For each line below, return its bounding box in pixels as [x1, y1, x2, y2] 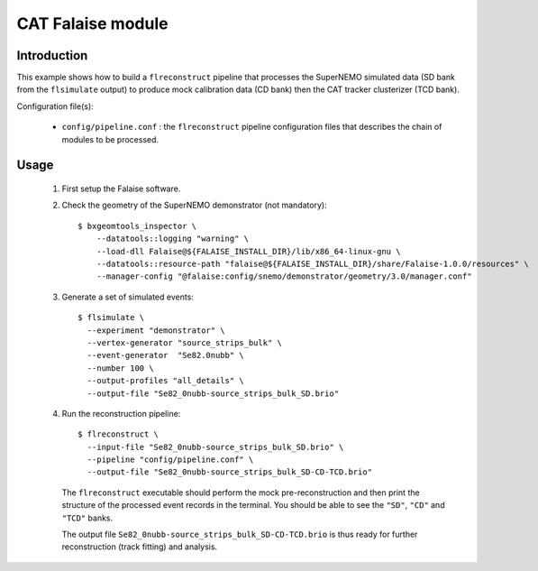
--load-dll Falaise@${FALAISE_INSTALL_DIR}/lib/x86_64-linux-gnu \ [96, 246, 401, 256]
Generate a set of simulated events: [61, 291, 194, 302]
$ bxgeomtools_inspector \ [78, 221, 197, 231]
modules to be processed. [61, 134, 160, 144]
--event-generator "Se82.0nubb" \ [87, 350, 245, 361]
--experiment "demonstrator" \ [87, 325, 225, 336]
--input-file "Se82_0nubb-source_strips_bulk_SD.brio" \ [87, 442, 344, 452]
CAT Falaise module [16, 14, 169, 33]
